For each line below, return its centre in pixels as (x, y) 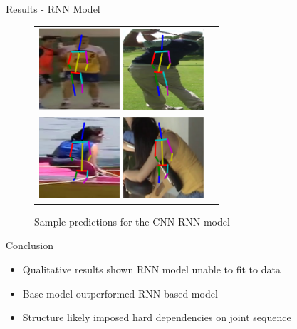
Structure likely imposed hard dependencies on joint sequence (157, 317)
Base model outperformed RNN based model (120, 293)
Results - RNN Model (53, 9)
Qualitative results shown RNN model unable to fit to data (151, 269)
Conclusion (30, 245)
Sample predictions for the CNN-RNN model (132, 221)
